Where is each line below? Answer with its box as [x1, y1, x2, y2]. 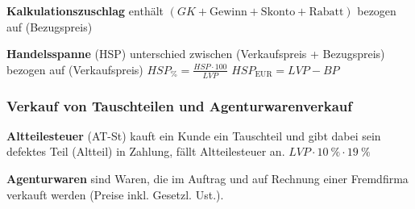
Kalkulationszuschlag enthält [6, 2, 164, 19]
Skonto [260, 6, 296, 18]
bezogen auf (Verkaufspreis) [6, 61, 143, 77]
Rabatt [309, 6, 344, 18]
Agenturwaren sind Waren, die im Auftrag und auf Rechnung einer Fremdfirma [6, 170, 409, 187]
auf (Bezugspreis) [6, 18, 93, 35]
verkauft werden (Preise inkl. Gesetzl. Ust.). [6, 186, 224, 203]
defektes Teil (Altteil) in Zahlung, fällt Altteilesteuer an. [6, 143, 285, 160]
